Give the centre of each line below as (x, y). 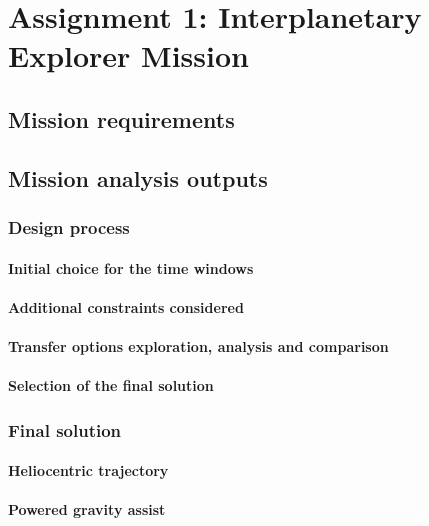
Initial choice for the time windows (131, 267)
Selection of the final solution (111, 385)
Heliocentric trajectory (88, 470)
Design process (69, 227)
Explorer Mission (128, 55)
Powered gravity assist (87, 509)
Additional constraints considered (126, 306)
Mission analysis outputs (138, 177)
